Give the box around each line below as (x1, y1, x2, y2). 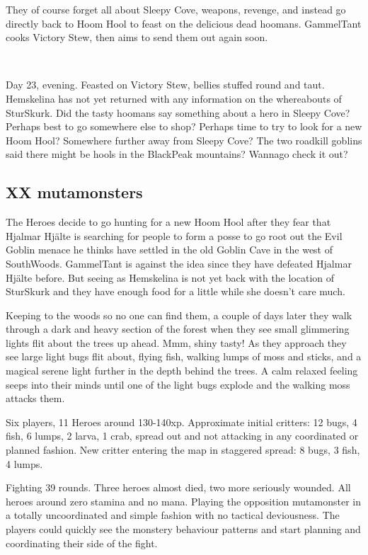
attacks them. (6, 391, 65, 406)
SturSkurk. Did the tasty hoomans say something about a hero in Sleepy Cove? (6, 105, 350, 120)
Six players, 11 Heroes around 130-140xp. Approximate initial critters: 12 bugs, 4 (6, 414, 357, 429)
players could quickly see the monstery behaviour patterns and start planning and (6, 522, 361, 537)
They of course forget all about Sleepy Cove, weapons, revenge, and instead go (6, 2, 346, 16)
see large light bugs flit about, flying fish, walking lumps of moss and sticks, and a (6, 349, 362, 364)
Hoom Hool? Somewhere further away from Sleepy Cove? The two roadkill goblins (6, 132, 362, 147)
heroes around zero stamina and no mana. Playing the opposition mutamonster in (6, 493, 361, 508)
